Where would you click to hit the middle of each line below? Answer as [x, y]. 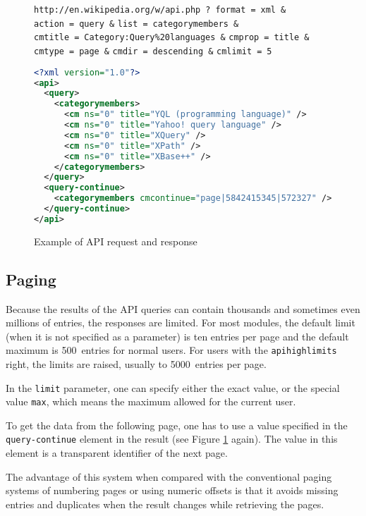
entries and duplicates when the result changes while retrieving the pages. [165, 504]
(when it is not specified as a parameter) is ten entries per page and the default [177, 336]
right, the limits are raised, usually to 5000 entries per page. [136, 363]
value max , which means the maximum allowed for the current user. [151, 401]
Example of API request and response [116, 241]
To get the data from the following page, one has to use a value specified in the [177, 425]
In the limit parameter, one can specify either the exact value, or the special [173, 387]
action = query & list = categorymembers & [136, 24]
